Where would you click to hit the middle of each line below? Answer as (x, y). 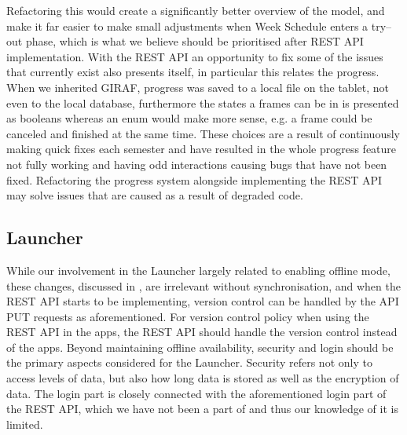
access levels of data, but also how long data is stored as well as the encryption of (203, 378)
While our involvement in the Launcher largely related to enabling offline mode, (198, 270)
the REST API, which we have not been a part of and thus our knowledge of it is (202, 409)
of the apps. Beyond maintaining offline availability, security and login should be (200, 347)
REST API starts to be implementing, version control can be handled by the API (203, 301)
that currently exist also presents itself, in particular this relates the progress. (193, 72)
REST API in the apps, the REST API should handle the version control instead (202, 332)
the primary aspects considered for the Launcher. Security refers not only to (189, 362)
